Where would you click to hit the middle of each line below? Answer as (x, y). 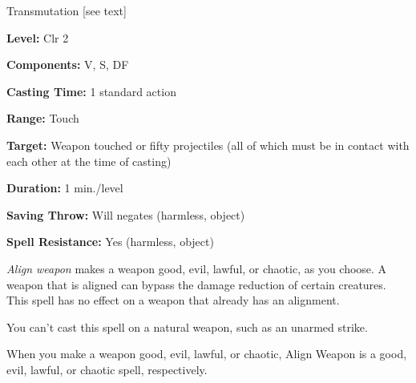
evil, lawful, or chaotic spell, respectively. (107, 369)
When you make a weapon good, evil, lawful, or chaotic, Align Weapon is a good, (207, 354)
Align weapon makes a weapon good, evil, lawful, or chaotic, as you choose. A (197, 268)
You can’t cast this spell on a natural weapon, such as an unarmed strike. (187, 327)
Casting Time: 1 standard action (91, 91)
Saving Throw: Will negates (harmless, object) (126, 214)
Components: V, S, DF (68, 65)
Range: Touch (43, 118)
